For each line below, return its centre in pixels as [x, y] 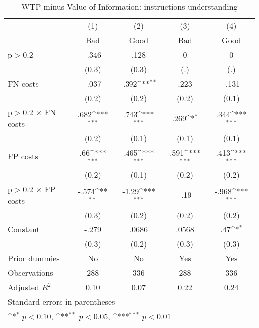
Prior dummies [34, 258]
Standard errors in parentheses [62, 301]
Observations [31, 272]
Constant [24, 229]
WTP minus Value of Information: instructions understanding [129, 7]
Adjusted [24, 287]
